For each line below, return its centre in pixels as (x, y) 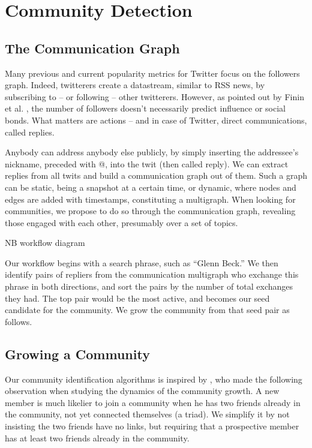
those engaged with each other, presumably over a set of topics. (121, 222)
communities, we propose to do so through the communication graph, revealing (150, 211)
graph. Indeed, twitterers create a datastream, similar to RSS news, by (135, 85)
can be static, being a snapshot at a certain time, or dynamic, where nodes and (151, 187)
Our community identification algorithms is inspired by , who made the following (154, 379)
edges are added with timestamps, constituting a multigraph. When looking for (150, 199)
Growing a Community (77, 354)
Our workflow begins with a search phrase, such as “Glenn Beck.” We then (142, 262)
